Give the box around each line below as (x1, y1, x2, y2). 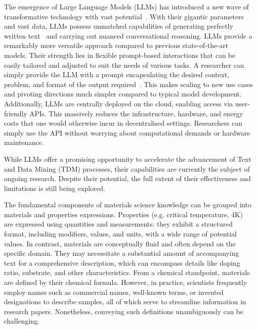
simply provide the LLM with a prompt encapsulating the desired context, (4, 69, 229, 80)
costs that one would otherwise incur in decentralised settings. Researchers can (4, 118, 243, 128)
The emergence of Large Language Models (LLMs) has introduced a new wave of (4, 1, 249, 11)
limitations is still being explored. (4, 183, 105, 193)
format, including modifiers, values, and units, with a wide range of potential (4, 229, 237, 239)
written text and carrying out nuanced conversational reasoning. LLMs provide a (4, 30, 253, 41)
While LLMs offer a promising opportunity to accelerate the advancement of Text (4, 153, 252, 164)
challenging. (4, 316, 40, 326)
